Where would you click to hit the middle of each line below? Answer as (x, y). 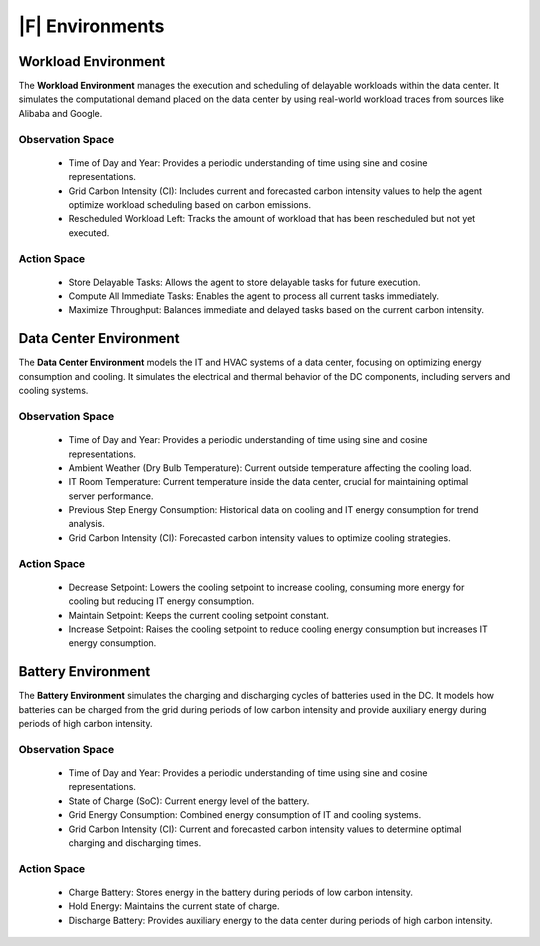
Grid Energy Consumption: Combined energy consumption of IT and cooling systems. (245, 815)
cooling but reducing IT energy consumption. (161, 601)
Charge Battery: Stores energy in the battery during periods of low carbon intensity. (241, 892)
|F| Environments (91, 26)
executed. (89, 232)
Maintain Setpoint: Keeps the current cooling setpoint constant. (199, 615)
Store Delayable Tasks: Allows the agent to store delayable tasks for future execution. (244, 282)
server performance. (111, 496)
